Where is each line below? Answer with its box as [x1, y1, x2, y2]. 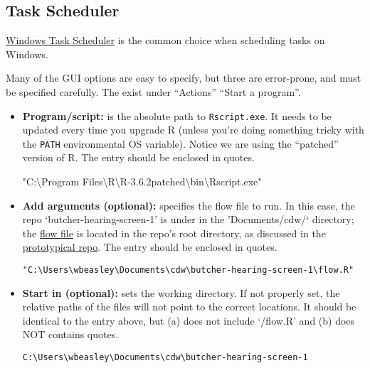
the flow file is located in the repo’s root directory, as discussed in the [22, 225, 326, 240]
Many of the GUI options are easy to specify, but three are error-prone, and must [6, 70, 361, 85]
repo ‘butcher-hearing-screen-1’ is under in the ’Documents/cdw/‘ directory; [22, 212, 354, 227]
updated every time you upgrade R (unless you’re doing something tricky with [22, 122, 364, 137]
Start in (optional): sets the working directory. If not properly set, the [22, 285, 340, 300]
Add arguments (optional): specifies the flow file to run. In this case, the [22, 197, 355, 212]
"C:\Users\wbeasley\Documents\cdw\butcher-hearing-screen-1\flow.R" [22, 265, 354, 276]
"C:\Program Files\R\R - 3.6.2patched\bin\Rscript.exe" [22, 174, 262, 189]
